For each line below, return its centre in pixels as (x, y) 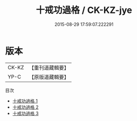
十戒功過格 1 (25, 101)
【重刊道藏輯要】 (49, 68)
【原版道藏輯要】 (49, 77)
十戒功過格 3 (25, 113)
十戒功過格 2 (25, 107)
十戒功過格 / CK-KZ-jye (84, 10)
